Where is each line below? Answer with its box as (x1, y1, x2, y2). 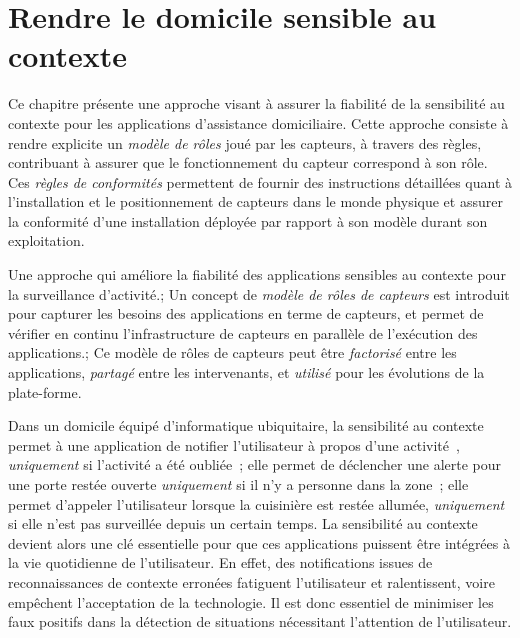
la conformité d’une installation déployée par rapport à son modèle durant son (8, 210, 488, 231)
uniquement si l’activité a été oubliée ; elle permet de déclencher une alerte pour (8, 454, 502, 475)
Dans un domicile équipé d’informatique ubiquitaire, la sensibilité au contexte (8, 415, 484, 436)
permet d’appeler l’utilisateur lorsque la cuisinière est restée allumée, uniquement (8, 493, 505, 514)
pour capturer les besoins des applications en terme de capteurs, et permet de (8, 303, 484, 324)
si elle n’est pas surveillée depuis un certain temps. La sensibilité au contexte (8, 513, 478, 534)
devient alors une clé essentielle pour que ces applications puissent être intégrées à (8, 532, 510, 553)
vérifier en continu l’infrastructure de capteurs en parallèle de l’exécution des (8, 322, 478, 343)
